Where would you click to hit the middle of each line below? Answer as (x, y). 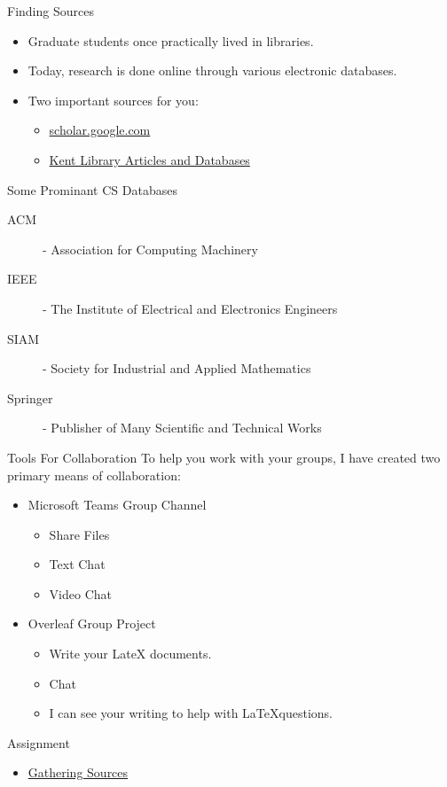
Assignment (39, 742)
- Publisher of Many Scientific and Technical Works (182, 428)
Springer (30, 397)
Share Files (79, 534)
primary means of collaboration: (94, 475)
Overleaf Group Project (92, 623)
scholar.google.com (100, 130)
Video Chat (80, 593)
